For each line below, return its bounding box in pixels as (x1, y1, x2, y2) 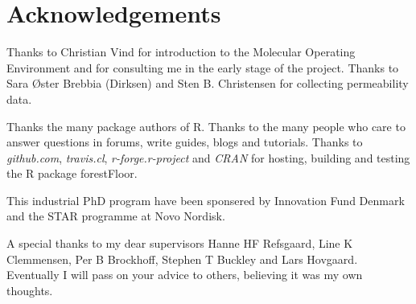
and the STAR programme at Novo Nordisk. (6, 207, 225, 224)
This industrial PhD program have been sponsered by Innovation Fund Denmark (6, 191, 405, 208)
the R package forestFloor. (6, 165, 138, 182)
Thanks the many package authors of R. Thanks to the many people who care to (6, 117, 406, 134)
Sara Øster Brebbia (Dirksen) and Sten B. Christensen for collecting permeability (6, 75, 409, 92)
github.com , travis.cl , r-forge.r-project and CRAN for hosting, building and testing (6, 149, 410, 166)
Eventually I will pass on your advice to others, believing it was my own (6, 266, 363, 283)
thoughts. (6, 281, 53, 298)
